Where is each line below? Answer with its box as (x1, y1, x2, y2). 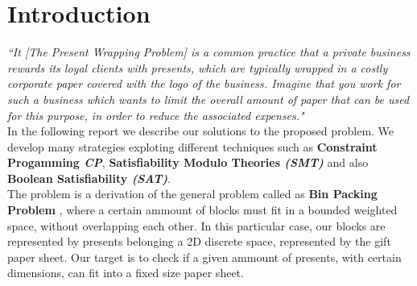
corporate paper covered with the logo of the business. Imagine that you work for (7, 75, 401, 92)
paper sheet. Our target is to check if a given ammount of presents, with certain (7, 248, 402, 265)
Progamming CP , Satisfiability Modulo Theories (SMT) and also (7, 154, 369, 171)
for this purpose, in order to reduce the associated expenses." (7, 106, 304, 123)
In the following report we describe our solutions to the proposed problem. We (7, 122, 394, 139)
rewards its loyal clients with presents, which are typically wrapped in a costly (7, 59, 388, 76)
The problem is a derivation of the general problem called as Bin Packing (7, 185, 378, 202)
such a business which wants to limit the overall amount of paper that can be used (7, 90, 410, 107)
